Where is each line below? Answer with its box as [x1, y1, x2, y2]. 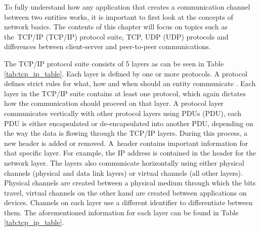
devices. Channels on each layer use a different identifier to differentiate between [4, 197, 253, 208]
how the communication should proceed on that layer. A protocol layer [4, 98, 224, 108]
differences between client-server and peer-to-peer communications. [4, 41, 211, 52]
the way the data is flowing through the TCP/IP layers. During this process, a [4, 128, 248, 138]
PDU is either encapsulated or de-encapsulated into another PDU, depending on [4, 118, 253, 128]
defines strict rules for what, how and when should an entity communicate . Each [4, 78, 256, 89]
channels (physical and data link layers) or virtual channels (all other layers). [4, 167, 243, 178]
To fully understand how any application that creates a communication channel [4, 2, 250, 12]
